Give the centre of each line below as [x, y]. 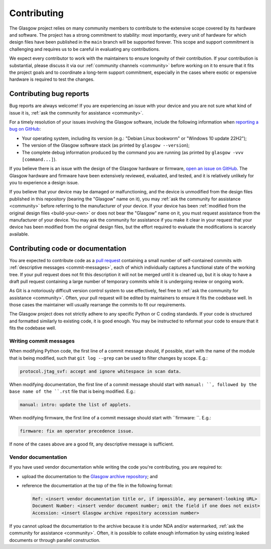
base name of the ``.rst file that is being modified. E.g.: [72, 391]
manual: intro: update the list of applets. [76, 405]
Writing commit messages [42, 341]
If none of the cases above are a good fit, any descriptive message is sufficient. [92, 444]
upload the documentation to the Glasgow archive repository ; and [90, 476]
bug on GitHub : [25, 129]
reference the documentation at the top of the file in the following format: [97, 485]
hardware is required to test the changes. [52, 79]
